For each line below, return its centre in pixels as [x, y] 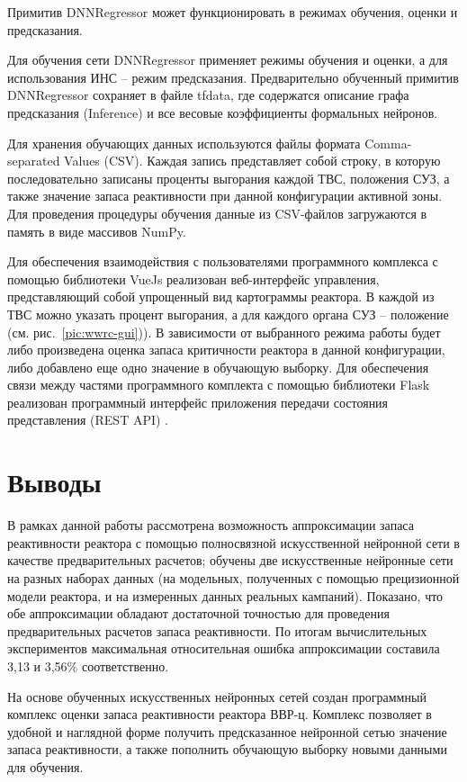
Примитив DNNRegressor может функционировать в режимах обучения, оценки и [233, 12]
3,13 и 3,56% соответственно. [88, 665]
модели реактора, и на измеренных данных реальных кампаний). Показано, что [225, 595]
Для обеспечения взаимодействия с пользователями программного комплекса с [223, 261]
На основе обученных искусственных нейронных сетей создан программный [217, 696]
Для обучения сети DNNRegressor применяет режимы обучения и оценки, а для [228, 60]
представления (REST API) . [88, 420]
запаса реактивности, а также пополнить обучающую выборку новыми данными [227, 749]
